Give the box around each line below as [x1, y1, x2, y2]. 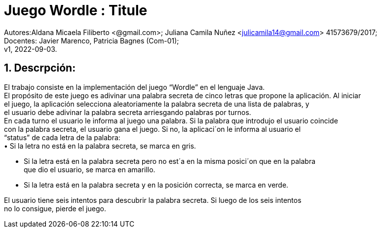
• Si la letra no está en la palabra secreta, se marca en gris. [4, 141, 196, 150]
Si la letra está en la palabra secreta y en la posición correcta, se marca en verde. [24, 180, 289, 189]
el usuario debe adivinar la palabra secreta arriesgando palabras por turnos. [4, 108, 251, 116]
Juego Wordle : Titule [4, 2, 148, 19]
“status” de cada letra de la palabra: [4, 133, 120, 142]
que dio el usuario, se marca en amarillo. [24, 165, 155, 174]
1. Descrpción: [4, 62, 76, 75]
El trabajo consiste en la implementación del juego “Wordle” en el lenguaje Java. [4, 82, 265, 91]
